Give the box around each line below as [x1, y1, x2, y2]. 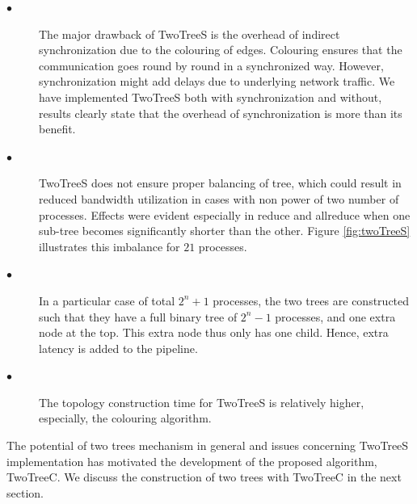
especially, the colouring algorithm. [39, 409, 212, 426]
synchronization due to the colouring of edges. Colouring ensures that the [39, 41, 402, 58]
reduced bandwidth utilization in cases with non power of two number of [39, 190, 399, 207]
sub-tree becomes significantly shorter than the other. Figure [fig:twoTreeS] [39, 222, 411, 239]
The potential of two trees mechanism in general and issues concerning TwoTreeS [6, 437, 409, 454]
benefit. [39, 120, 76, 137]
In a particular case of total [39, 292, 175, 309]
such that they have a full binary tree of [39, 308, 238, 325]
